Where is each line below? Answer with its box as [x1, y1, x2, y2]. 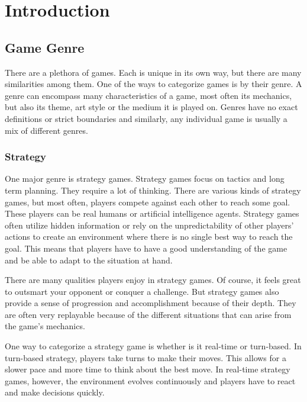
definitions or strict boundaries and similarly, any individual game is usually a [5, 112, 287, 124]
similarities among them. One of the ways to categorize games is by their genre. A [5, 78, 302, 90]
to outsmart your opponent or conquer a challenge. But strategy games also [5, 285, 279, 297]
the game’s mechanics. [5, 320, 85, 332]
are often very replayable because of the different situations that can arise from [5, 308, 292, 320]
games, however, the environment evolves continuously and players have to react [5, 374, 296, 387]
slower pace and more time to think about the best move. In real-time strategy [5, 363, 290, 375]
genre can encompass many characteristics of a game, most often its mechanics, [5, 89, 292, 101]
